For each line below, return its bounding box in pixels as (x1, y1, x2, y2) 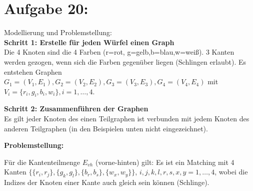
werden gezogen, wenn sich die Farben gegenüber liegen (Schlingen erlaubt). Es (4, 56, 246, 67)
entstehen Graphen (4, 66, 62, 77)
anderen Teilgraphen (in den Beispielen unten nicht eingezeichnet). (4, 123, 208, 133)
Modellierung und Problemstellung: (4, 27, 112, 38)
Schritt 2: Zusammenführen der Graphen (4, 103, 148, 114)
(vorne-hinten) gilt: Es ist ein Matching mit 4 (95, 156, 234, 167)
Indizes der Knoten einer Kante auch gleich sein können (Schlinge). (4, 177, 209, 187)
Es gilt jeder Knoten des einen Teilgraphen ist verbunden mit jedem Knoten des (4, 113, 249, 124)
